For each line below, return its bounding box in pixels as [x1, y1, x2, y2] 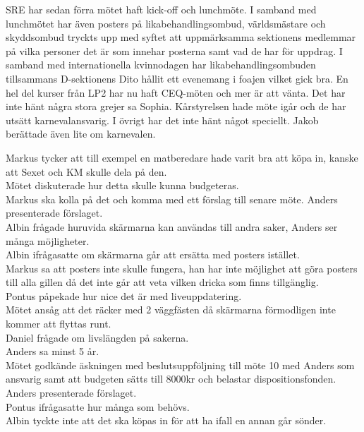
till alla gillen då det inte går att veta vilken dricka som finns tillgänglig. [6, 275, 319, 289]
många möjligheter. [6, 233, 90, 248]
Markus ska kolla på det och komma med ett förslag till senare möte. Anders [6, 191, 338, 206]
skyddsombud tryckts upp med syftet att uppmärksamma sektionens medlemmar [6, 30, 356, 44]
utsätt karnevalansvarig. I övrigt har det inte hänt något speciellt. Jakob [6, 112, 319, 127]
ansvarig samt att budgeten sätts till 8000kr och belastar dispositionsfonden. [6, 371, 336, 386]
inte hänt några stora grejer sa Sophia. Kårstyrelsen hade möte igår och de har [6, 99, 346, 114]
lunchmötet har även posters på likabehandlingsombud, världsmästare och [6, 16, 326, 30]
